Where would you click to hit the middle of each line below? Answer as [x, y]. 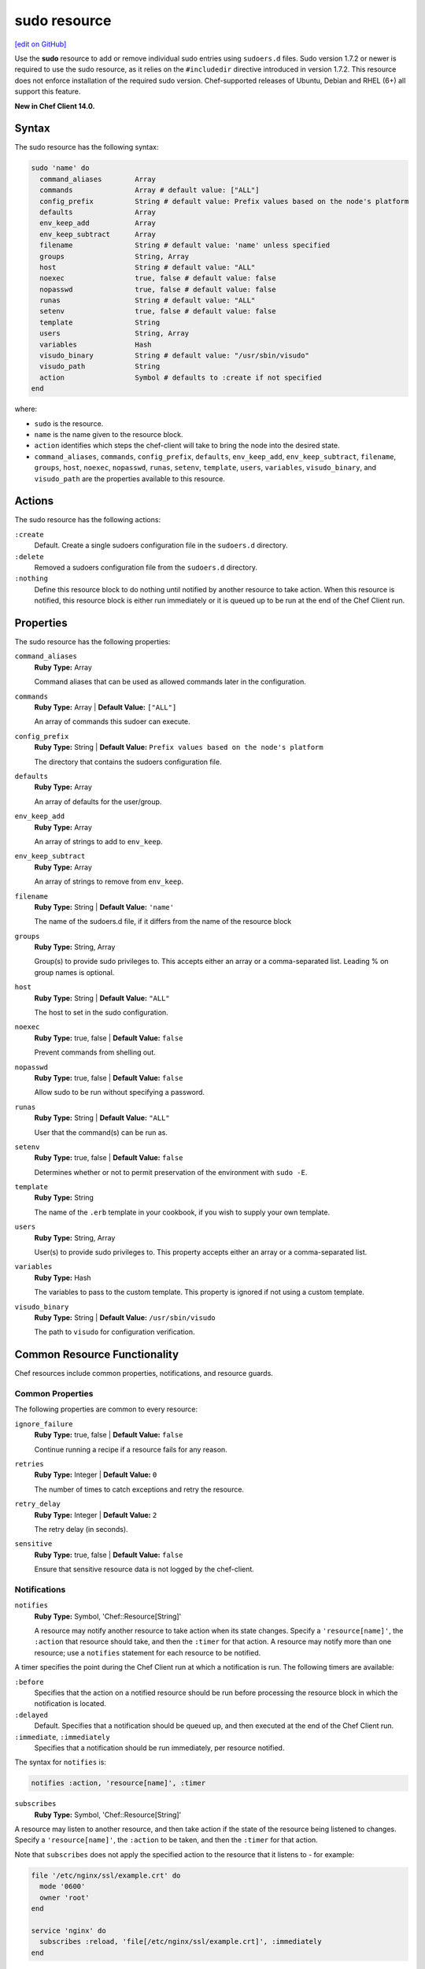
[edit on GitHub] [41, 44]
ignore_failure [44, 1424]
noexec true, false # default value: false [158, 278]
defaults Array [98, 212]
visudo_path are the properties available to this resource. [130, 478]
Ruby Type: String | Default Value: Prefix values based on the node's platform [179, 747]
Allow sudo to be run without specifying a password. [119, 1092]
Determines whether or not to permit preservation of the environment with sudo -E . [171, 1172]
